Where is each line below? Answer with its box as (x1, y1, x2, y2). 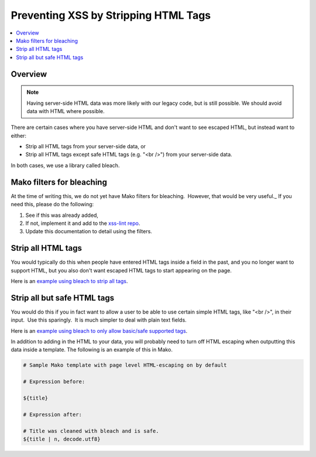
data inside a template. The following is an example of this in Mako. (11, 346, 173, 353)
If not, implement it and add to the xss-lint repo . (25, 220, 140, 227)
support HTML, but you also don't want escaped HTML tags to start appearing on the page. (11, 267, 232, 274)
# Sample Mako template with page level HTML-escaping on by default (23, 362, 227, 369)
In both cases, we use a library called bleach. (11, 162, 120, 169)
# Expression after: (23, 411, 82, 418)
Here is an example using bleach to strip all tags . (11, 278, 128, 285)
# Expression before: (23, 378, 85, 385)
